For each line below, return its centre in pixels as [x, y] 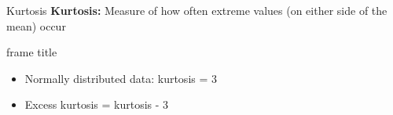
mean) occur [36, 25]
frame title [32, 52]
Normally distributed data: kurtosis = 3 [121, 78]
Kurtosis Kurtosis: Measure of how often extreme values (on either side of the [197, 10]
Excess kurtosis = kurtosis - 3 [97, 104]
